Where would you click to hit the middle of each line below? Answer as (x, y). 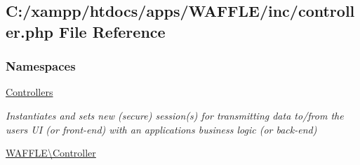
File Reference (112, 31)
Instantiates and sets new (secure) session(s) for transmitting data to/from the (175, 115)
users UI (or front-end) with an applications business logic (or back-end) (161, 129)
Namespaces (41, 66)
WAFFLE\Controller (51, 153)
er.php (29, 31)
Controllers (29, 92)
